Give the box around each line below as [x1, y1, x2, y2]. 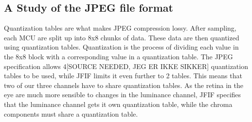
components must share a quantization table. [4, 108, 138, 119]
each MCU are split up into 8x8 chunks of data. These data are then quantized [4, 32, 239, 42]
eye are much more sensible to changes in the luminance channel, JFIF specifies [4, 89, 241, 100]
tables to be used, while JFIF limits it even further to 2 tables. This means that [4, 70, 242, 81]
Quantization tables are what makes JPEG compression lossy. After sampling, [4, 23, 236, 33]
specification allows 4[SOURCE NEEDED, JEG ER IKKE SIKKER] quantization [4, 61, 248, 71]
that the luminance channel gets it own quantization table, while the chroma [4, 99, 233, 109]
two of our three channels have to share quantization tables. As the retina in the [4, 80, 244, 90]
